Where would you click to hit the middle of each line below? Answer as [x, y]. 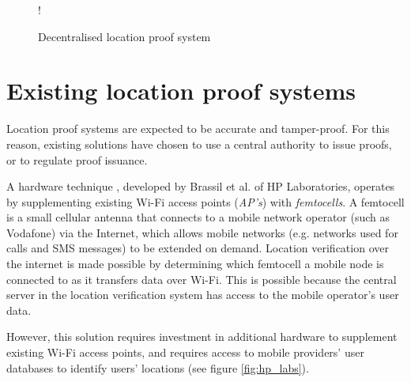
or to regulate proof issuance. [77, 159]
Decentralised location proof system [124, 36]
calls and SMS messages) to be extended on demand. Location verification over [198, 248]
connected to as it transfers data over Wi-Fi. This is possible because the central [202, 279]
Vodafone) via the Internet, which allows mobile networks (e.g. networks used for [202, 232]
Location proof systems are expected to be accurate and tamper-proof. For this [198, 129]
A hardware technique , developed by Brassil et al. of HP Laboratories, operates [201, 186]
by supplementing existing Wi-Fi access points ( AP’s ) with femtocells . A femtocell [205, 201]
